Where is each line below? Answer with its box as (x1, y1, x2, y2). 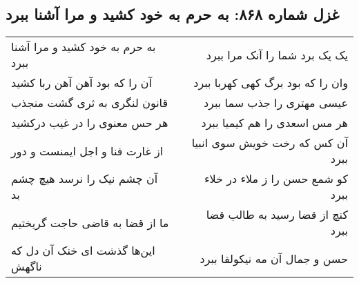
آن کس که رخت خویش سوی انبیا (191, 135, 348, 151)
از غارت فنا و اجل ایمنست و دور (11, 142, 164, 159)
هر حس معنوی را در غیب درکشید (11, 115, 168, 131)
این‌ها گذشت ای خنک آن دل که (11, 242, 155, 259)
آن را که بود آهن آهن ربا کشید (11, 75, 152, 91)
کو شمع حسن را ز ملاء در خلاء (204, 170, 348, 187)
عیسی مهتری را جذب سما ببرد (203, 95, 348, 111)
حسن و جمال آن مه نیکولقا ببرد (200, 250, 348, 266)
